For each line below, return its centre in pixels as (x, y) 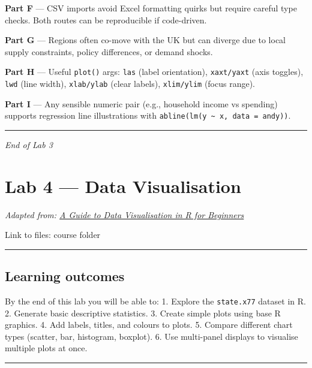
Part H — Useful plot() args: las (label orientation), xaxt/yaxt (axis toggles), (154, 72)
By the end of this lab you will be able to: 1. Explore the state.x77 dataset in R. (155, 301)
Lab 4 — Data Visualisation (123, 185)
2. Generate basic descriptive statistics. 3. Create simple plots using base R (143, 313)
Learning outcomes (65, 276)
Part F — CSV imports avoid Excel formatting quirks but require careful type (151, 8)
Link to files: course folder (53, 235)
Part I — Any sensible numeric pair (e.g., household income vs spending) (141, 103)
